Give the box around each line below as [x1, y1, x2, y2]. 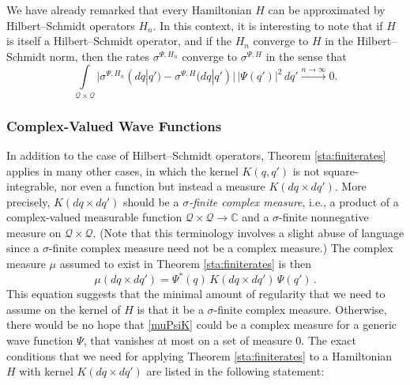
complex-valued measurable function [6, 209, 182, 225]
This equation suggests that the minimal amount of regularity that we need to [6, 285, 386, 302]
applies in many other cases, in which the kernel [6, 162, 239, 179]
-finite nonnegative [279, 209, 369, 225]
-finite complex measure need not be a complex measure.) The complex [48, 240, 393, 256]
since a [6, 240, 39, 256]
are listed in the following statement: [146, 363, 325, 379]
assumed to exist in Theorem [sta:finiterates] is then [59, 255, 311, 272]
